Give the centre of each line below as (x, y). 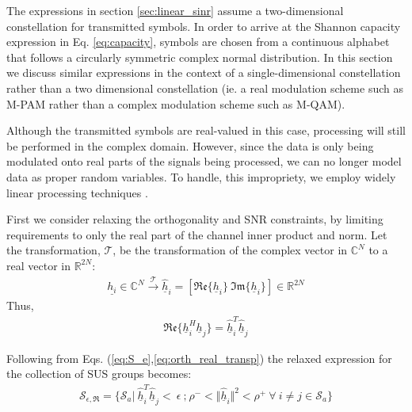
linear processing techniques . (77, 192)
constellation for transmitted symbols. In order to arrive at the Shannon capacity (204, 26)
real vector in (38, 265)
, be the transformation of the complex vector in (230, 250)
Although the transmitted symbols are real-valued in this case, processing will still (206, 130)
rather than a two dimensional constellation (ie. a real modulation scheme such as (205, 88)
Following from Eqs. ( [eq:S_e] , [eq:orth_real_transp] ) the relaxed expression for (199, 358)
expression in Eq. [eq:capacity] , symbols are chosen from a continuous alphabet (198, 42)
